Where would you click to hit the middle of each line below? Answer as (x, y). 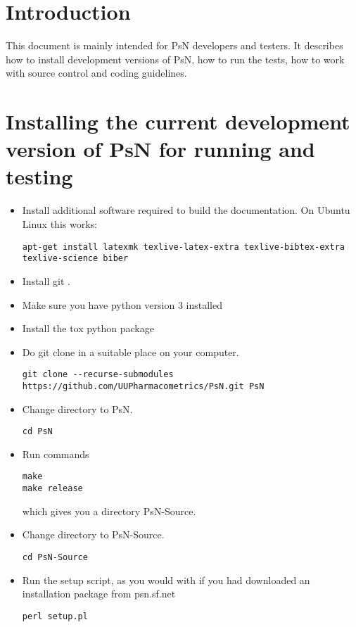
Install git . (46, 280)
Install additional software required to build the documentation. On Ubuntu (186, 210)
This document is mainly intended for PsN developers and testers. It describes (174, 45)
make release (52, 489)
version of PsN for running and (160, 149)
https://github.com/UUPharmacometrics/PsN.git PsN (143, 386)
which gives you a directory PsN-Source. (109, 511)
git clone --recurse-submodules (98, 375)
